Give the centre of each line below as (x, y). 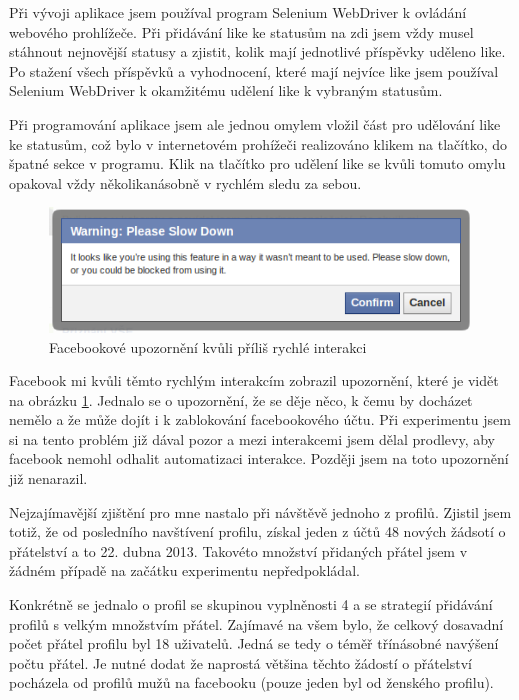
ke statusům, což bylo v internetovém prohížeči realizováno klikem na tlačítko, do (258, 143)
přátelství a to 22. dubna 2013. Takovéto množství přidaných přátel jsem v (238, 550)
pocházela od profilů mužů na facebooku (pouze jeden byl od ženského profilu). (251, 682)
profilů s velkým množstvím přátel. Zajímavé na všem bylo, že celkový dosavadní (256, 623)
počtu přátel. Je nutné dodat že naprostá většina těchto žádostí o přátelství (241, 662)
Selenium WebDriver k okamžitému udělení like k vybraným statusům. (226, 90)
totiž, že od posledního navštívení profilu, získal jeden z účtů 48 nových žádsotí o (257, 531)
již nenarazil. (48, 478)
